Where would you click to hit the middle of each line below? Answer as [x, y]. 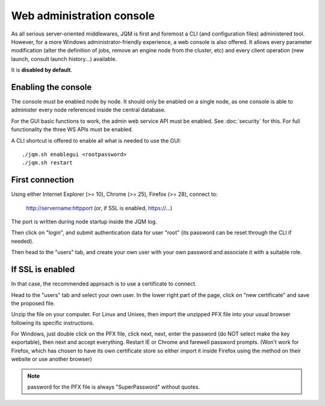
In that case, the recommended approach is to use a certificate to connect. [104, 284]
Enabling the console [51, 87]
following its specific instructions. [53, 323]
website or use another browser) [52, 359]
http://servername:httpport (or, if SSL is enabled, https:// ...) [99, 208]
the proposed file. [33, 303]
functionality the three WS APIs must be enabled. [72, 130]
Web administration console [83, 16]
